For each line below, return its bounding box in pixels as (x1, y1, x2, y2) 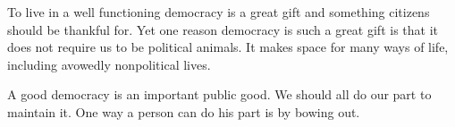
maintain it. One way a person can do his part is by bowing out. (7, 102, 360, 121)
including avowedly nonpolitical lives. (7, 55, 211, 73)
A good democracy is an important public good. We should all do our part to (7, 85, 432, 104)
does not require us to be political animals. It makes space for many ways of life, (7, 38, 449, 56)
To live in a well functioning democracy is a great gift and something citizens (7, 3, 430, 21)
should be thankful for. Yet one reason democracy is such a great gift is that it (7, 20, 438, 38)
